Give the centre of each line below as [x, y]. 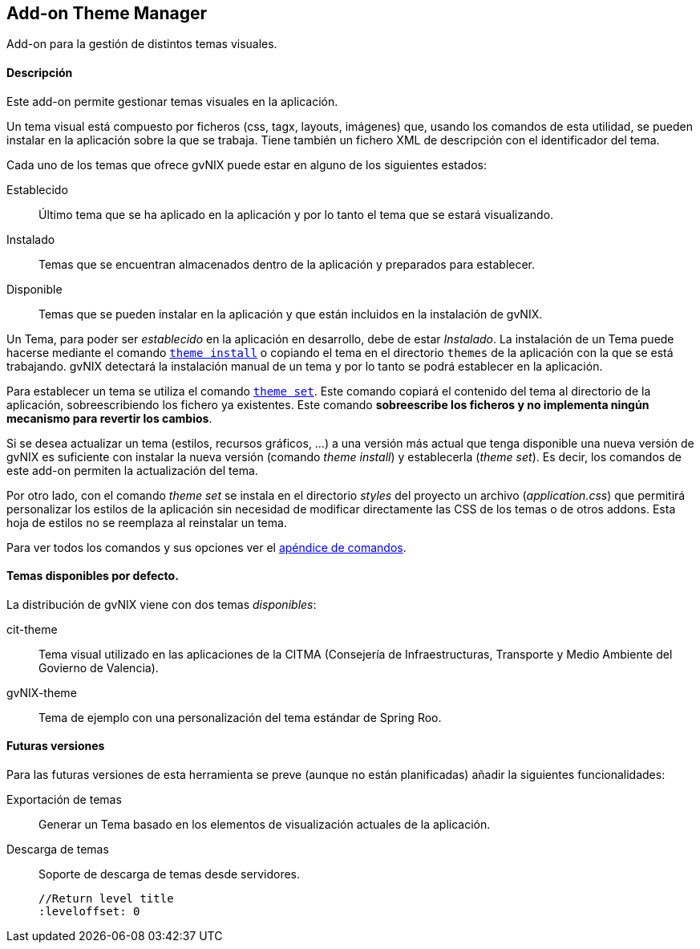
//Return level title [106, 899]
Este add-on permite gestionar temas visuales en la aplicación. [172, 101]
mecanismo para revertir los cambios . [109, 418]
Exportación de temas [64, 800]
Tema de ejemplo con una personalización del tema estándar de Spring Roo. [240, 717]
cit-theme [32, 629]
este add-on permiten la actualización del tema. [132, 470]
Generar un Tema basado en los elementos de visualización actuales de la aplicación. [265, 825]
